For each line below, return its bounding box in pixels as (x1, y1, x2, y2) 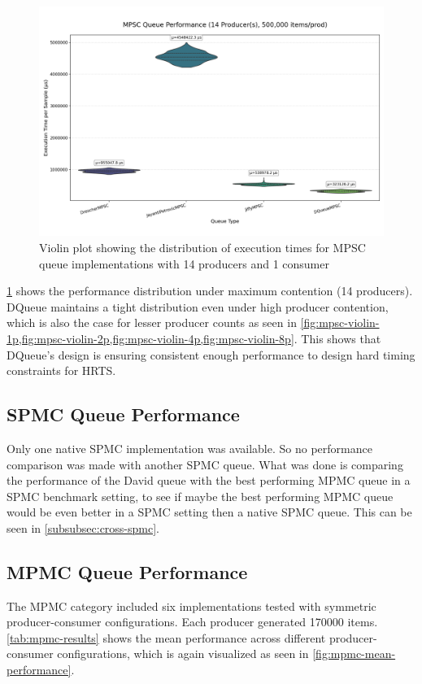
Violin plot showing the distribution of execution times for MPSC (39, 238, 366, 255)
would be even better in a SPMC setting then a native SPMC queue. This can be (7, 503, 412, 521)
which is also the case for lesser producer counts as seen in (7, 314, 297, 331)
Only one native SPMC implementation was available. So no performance (7, 439, 372, 456)
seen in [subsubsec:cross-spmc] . (7, 519, 160, 536)
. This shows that (294, 329, 381, 346)
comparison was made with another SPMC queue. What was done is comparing (7, 455, 403, 473)
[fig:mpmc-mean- (312, 645, 396, 662)
